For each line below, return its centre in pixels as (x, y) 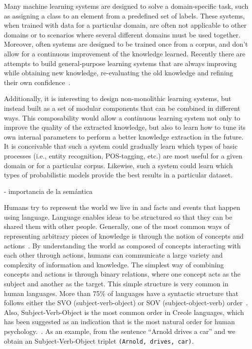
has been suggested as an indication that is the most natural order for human (119, 322)
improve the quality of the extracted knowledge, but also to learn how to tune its (125, 127)
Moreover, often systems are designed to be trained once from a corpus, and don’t (126, 44)
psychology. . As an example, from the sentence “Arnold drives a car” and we (120, 331)
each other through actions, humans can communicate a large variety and (113, 255)
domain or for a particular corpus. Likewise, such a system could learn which (118, 165)
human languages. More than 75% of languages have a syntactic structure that (121, 293)
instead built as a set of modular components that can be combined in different (122, 108)
